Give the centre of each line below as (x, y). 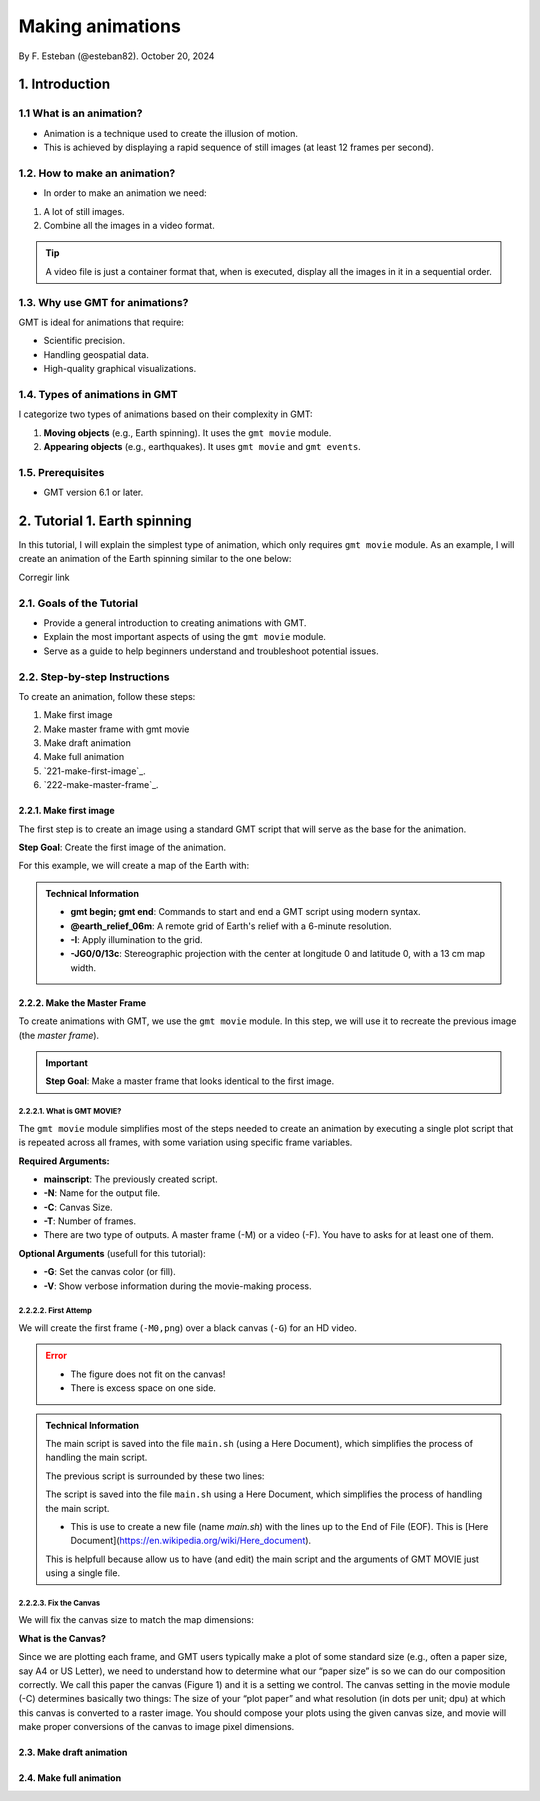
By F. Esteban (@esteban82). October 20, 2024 (116, 56)
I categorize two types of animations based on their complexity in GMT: (166, 414)
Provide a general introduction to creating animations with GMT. (175, 623)
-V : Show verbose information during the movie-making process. (177, 1286)
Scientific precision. (84, 341)
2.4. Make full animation (70, 1778)
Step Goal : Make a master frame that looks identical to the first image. (190, 1081)
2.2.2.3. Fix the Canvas (59, 1603)
